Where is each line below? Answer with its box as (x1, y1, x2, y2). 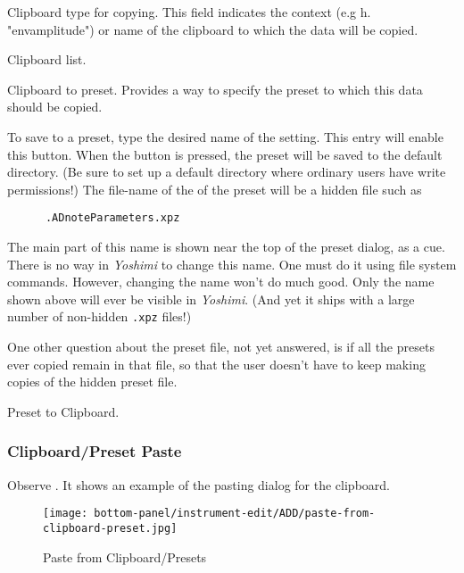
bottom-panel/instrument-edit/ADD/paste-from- (94, 507, 376, 520)
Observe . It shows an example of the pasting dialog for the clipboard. (7, 475, 390, 494)
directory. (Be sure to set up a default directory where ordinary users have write (7, 162, 446, 181)
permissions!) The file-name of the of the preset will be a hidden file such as (7, 179, 422, 198)
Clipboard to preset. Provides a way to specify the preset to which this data (7, 79, 423, 98)
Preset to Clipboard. (7, 402, 120, 420)
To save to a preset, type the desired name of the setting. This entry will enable (7, 127, 443, 145)
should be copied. (7, 97, 103, 116)
